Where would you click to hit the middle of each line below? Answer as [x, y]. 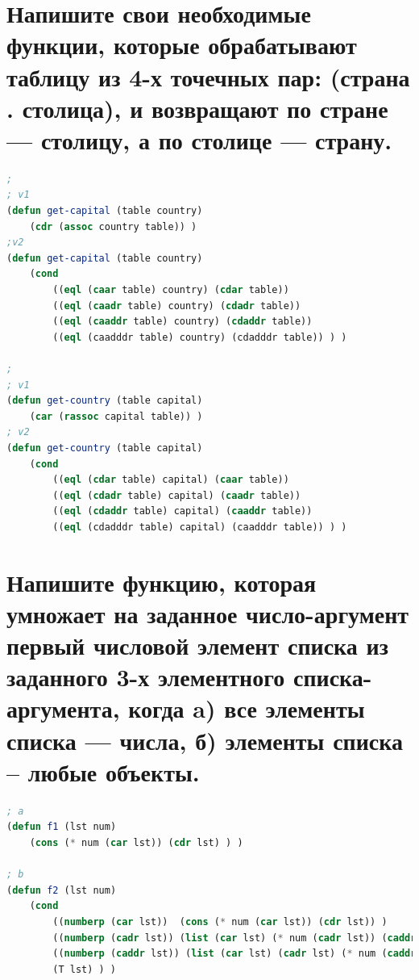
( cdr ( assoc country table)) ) [113, 226]
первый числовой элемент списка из [197, 645]
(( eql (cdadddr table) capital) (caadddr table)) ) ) [200, 527]
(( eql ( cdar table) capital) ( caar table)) [171, 480]
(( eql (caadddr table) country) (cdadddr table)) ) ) [200, 337]
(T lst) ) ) [85, 969]
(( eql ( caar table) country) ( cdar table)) [171, 290]
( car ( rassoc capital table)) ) [116, 416]
